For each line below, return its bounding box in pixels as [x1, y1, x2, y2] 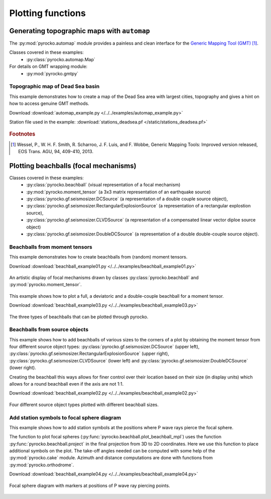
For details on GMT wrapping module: [9, 63, 88, 70]
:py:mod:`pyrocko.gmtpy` [26, 70, 79, 76]
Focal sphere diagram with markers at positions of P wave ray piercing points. [9, 482, 170, 488]
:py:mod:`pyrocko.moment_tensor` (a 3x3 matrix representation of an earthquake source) [26, 189, 211, 195]
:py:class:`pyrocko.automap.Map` [26, 56, 95, 62]
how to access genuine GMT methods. [9, 100, 90, 106]
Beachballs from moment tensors [9, 243, 92, 251]
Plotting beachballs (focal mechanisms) [9, 161, 137, 170]
